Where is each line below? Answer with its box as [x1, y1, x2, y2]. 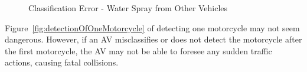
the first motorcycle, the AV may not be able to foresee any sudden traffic [5, 44, 272, 57]
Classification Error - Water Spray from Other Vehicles [28, 2, 228, 14]
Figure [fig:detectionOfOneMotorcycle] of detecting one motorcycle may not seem [5, 21, 300, 34]
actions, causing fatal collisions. [5, 56, 119, 68]
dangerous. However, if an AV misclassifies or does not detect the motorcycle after [5, 33, 302, 45]
